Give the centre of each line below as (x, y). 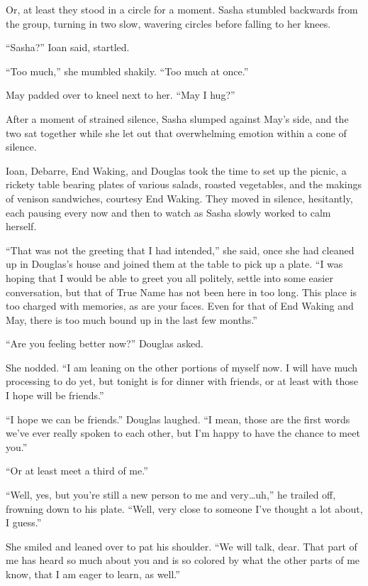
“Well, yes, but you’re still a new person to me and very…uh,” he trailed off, (171, 495)
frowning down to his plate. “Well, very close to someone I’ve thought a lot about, (184, 508)
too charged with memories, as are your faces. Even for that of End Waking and (180, 306)
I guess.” (24, 522)
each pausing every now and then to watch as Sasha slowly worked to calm (168, 212)
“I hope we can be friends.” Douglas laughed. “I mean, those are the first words (178, 419)
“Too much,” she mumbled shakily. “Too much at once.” (127, 71)
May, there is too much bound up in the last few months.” (132, 319)
